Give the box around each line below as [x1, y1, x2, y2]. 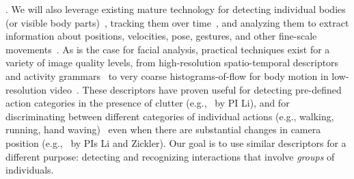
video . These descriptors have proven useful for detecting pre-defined [49, 82, 342, 96]
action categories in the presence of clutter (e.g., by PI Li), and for [5, 96, 290, 110]
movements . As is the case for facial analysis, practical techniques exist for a [5, 42, 330, 56]
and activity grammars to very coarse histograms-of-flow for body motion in [5, 68, 329, 83]
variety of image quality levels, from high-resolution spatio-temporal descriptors [5, 55, 339, 70]
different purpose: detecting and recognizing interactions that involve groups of [5, 149, 335, 163]
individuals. [5, 163, 54, 177]
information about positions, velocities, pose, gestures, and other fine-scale [5, 29, 317, 43]
